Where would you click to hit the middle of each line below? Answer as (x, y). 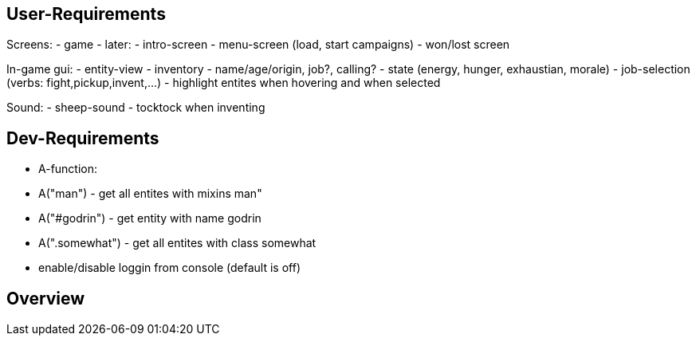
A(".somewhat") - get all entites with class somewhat (177, 243)
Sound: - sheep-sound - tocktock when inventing (136, 108)
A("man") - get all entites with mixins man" (150, 194)
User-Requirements (86, 14)
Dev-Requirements (83, 138)
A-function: (68, 169)
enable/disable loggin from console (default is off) (169, 268)
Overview (46, 298)
